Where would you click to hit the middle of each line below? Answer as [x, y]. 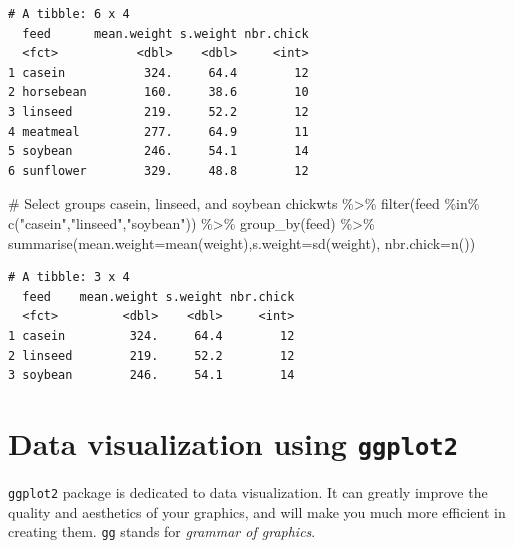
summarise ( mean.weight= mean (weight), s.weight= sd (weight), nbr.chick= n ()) [242, 242]
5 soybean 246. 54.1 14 [158, 151]
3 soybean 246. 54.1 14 [151, 375]
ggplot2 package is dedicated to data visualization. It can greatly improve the [248, 491]
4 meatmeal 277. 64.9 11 [158, 131]
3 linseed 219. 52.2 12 [158, 111]
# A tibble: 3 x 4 [69, 277]
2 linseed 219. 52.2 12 [151, 355]
